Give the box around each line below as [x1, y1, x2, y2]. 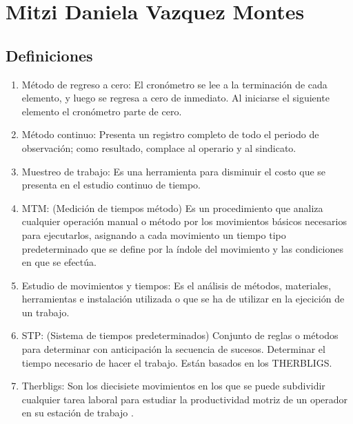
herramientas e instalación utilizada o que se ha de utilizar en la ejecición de [21, 291, 345, 306]
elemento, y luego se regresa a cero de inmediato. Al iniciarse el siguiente [21, 90, 330, 105]
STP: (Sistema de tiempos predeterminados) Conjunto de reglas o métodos [21, 328, 339, 343]
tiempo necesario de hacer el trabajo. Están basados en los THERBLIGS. [21, 355, 332, 369]
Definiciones [6, 44, 93, 66]
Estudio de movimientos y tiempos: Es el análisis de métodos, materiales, [21, 278, 332, 292]
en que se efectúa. [21, 255, 97, 269]
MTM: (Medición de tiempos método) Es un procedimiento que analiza [21, 200, 323, 215]
